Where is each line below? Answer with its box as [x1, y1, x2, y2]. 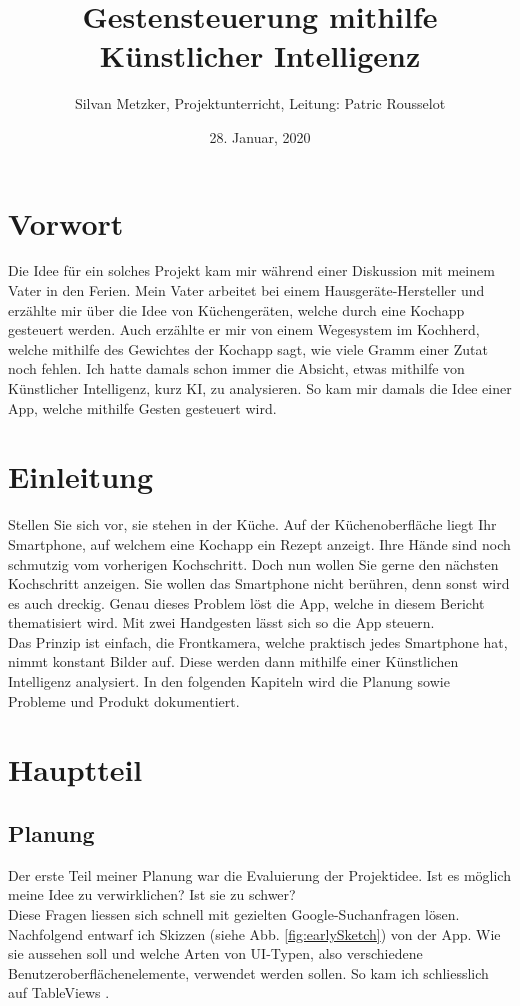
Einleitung [8, 456, 154, 497]
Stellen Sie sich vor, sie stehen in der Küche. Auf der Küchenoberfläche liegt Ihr [8, 514, 497, 535]
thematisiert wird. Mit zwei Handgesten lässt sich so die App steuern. [8, 612, 435, 633]
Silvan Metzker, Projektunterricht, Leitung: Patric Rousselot [74, 93, 446, 114]
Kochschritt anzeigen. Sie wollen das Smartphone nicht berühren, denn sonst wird [8, 573, 510, 594]
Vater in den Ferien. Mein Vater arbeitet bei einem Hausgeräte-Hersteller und [8, 280, 485, 301]
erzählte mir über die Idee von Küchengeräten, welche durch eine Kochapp [8, 299, 465, 320]
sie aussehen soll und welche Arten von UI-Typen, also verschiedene [8, 943, 423, 964]
